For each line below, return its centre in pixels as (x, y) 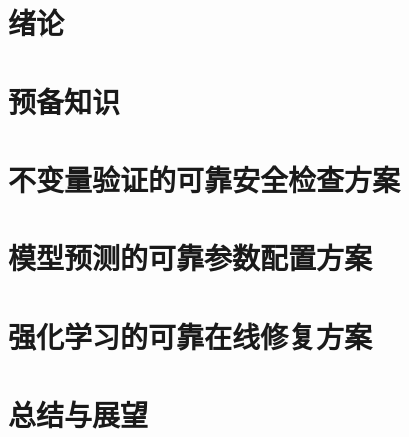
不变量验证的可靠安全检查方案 (204, 178)
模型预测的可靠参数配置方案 (190, 257)
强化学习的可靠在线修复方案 (190, 335)
